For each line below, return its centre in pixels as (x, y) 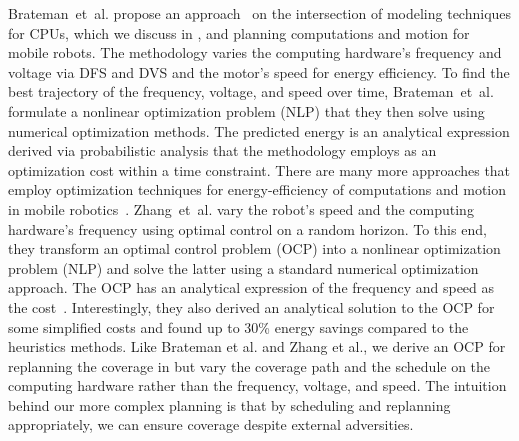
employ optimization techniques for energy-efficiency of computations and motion (257, 189)
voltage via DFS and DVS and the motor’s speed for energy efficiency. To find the (259, 71)
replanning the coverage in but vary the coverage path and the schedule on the (249, 365)
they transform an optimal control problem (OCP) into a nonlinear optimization (254, 248)
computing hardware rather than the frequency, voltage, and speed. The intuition (257, 385)
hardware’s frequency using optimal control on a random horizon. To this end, (247, 228)
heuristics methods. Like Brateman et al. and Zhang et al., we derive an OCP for (257, 346)
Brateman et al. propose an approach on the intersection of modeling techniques (260, 13)
